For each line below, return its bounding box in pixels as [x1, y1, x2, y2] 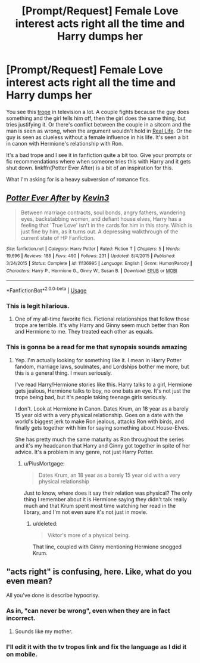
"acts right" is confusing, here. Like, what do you [6, 567, 192, 577]
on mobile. [6, 650, 37, 658]
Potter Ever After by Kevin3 [6, 193, 110, 203]
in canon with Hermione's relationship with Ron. [6, 140, 123, 147]
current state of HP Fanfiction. [20, 234, 95, 241]
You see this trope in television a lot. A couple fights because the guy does [6, 108, 189, 115]
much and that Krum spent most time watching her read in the [23, 502, 176, 509]
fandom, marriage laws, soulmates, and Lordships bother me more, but [14, 363, 189, 370]
